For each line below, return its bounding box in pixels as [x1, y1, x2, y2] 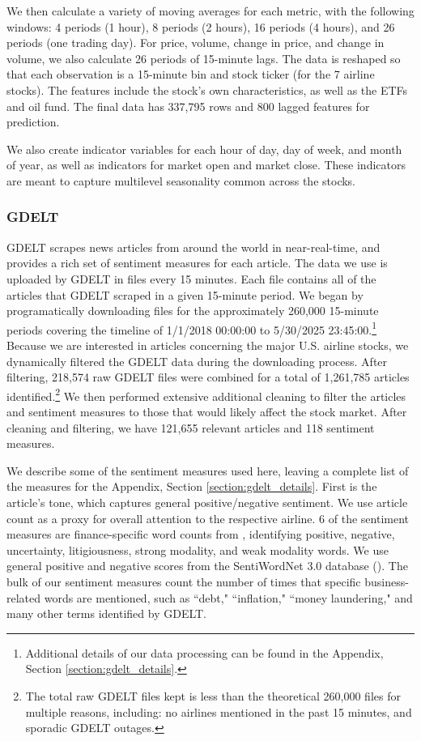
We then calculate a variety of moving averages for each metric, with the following [6, 2, 415, 19]
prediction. [6, 113, 60, 130]
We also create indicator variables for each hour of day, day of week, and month [6, 140, 402, 157]
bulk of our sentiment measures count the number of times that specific [6, 573, 361, 590]
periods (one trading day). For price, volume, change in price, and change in [6, 34, 385, 51]
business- [364, 573, 409, 590]
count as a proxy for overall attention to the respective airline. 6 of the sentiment [6, 509, 410, 526]
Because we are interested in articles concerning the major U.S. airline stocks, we [6, 336, 409, 353]
